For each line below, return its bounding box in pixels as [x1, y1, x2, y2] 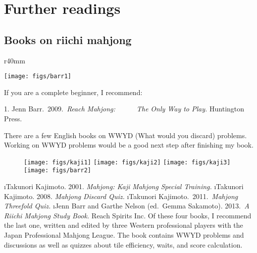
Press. [4, 113, 22, 124]
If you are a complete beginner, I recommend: [4, 87, 143, 97]
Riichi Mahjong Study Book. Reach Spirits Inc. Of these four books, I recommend [4, 210, 252, 220]
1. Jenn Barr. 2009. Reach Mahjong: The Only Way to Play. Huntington [4, 103, 245, 114]
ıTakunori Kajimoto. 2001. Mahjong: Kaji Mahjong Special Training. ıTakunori [4, 181, 244, 192]
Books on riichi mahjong [4, 32, 132, 47]
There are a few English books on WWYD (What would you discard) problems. [4, 130, 247, 140]
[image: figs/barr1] [4, 73, 72, 80]
